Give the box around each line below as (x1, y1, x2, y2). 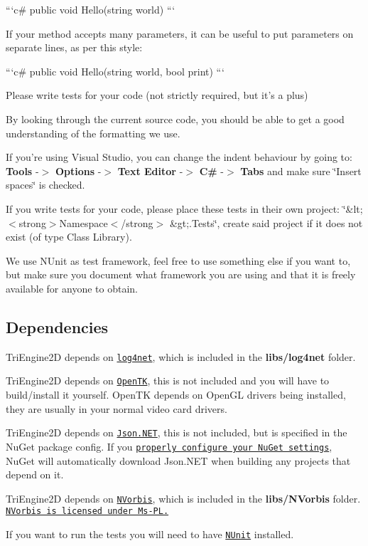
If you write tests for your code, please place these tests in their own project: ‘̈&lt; (6, 201, 363, 216)
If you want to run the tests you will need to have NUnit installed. (6, 527, 294, 542)
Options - (55, 163, 102, 178)
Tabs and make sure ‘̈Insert (240, 163, 362, 178)
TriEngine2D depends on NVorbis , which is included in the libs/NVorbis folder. (6, 490, 361, 505)
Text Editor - (117, 163, 183, 178)
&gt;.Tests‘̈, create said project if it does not (169, 215, 363, 230)
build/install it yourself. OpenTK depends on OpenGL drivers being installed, (6, 387, 346, 402)
